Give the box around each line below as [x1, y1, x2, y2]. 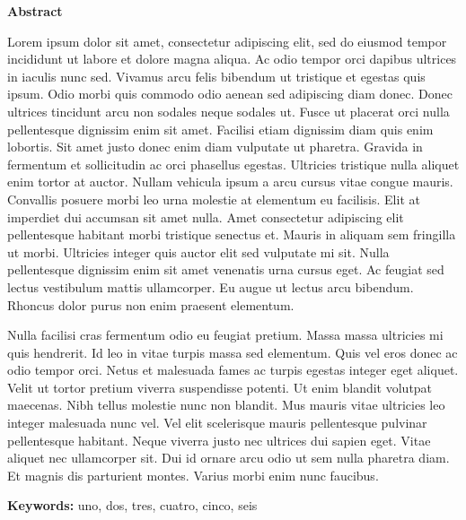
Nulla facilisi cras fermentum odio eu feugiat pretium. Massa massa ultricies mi [7, 325, 444, 344]
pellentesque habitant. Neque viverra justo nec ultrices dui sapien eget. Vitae [7, 430, 431, 449]
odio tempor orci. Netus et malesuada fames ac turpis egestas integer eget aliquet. [7, 360, 459, 379]
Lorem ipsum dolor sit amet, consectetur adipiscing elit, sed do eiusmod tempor [7, 31, 447, 50]
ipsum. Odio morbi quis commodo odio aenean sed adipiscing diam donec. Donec [7, 84, 453, 103]
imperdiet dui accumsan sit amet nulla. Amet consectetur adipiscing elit [7, 207, 404, 226]
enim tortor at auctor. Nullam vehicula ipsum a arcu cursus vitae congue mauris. [7, 172, 453, 191]
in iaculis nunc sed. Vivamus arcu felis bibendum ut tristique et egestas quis [7, 66, 426, 85]
